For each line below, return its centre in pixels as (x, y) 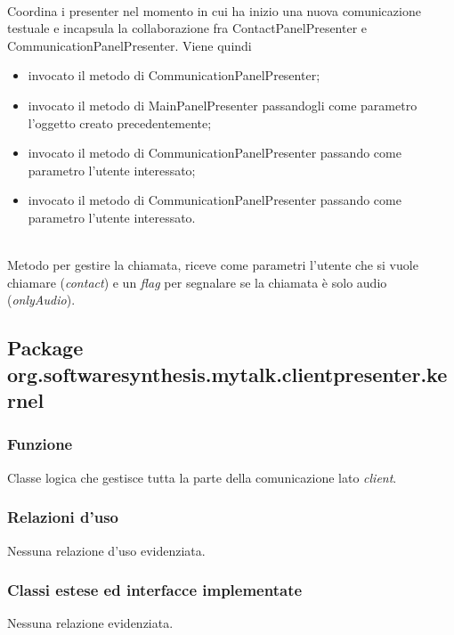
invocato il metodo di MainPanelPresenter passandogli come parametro (223, 105)
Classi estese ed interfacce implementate (155, 590)
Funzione (40, 444)
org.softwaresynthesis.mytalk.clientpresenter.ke (227, 374)
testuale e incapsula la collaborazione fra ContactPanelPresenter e (187, 28)
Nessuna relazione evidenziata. (90, 623)
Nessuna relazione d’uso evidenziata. (106, 550)
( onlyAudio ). (41, 300)
